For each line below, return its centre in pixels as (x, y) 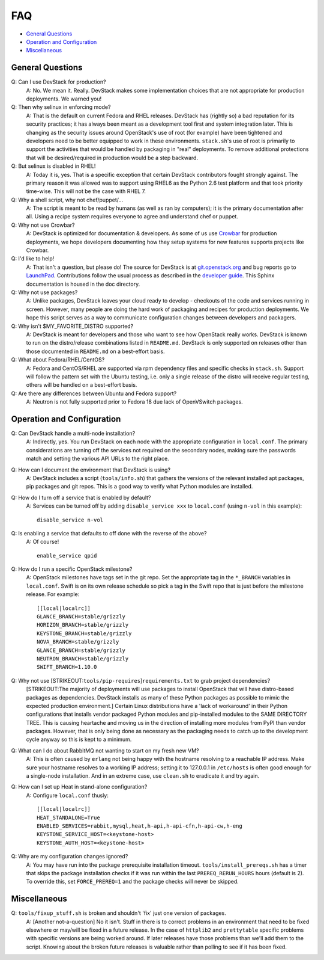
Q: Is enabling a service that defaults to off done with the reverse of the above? (109, 533)
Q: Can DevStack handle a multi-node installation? (73, 433)
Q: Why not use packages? (44, 292)
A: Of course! (43, 542)
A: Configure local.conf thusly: (67, 795)
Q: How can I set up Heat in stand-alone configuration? (79, 787)
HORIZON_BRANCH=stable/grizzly (83, 625)
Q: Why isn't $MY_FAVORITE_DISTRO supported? (72, 326)
